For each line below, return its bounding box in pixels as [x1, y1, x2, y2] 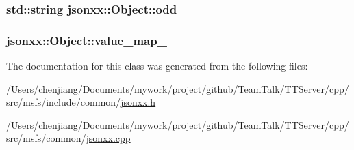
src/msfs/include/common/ [6, 95, 121, 109]
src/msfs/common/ [6, 131, 86, 145]
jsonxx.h [121, 95, 156, 109]
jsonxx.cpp [86, 131, 131, 145]
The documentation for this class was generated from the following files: [6, 59, 308, 73]
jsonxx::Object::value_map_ [6, 31, 167, 48]
